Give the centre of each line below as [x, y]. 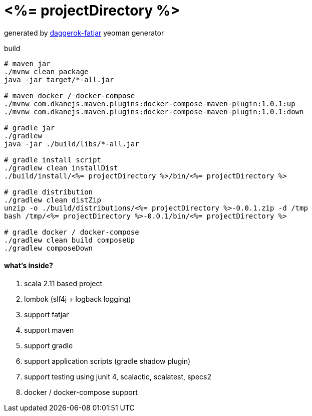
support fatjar [47, 314]
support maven [49, 330]
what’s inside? [29, 266]
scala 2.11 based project [63, 283]
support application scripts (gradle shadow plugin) [107, 361]
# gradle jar [30, 128]
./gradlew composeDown [49, 248]
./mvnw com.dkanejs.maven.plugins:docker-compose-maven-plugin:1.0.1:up [150, 103]
